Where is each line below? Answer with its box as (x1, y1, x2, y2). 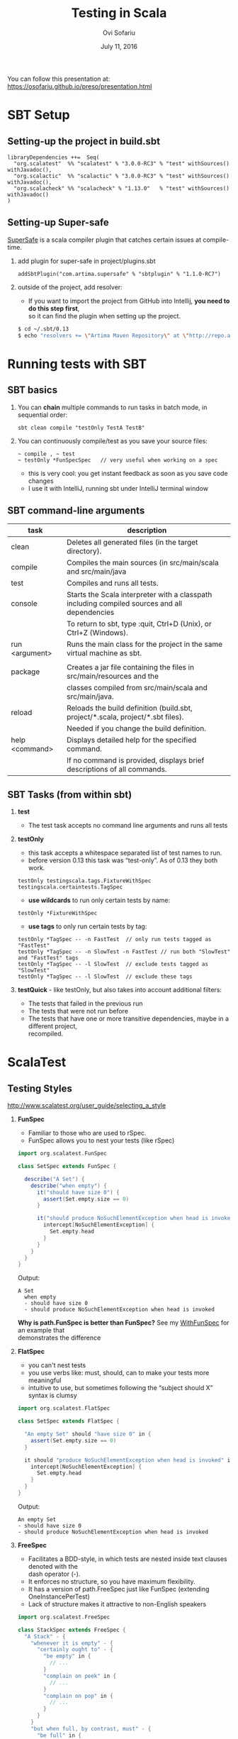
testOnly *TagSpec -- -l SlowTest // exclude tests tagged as (17, 961, 209, 968)
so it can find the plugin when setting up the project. (28, 311, 181, 320)
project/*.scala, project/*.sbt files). (66, 712, 184, 722)
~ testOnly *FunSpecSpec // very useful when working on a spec (17, 456, 218, 464)
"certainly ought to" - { (36, 1646, 113, 1653)
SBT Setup (7, 107, 70, 123)
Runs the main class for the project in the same (66, 640, 223, 650)
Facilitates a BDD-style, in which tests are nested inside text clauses (28, 1555, 228, 1563)
